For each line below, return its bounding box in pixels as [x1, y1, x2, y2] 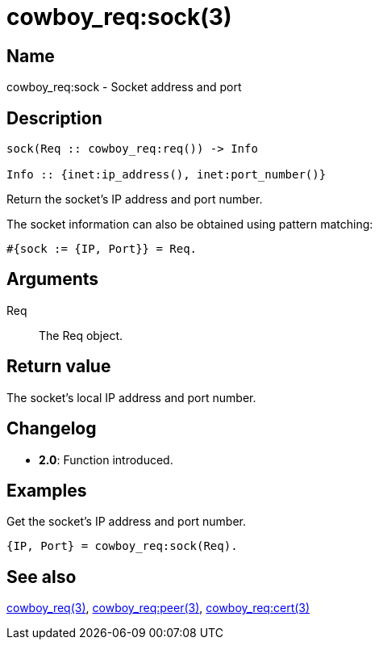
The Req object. [39, 328, 123, 342]
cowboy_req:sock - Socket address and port [6, 80, 242, 94]
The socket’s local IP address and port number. [6, 390, 256, 405]
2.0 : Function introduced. [39, 452, 173, 467]
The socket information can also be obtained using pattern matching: [6, 217, 373, 232]
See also [6, 566, 77, 587]
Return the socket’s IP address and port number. [6, 192, 263, 207]
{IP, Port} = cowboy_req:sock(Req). [6, 539, 238, 553]
